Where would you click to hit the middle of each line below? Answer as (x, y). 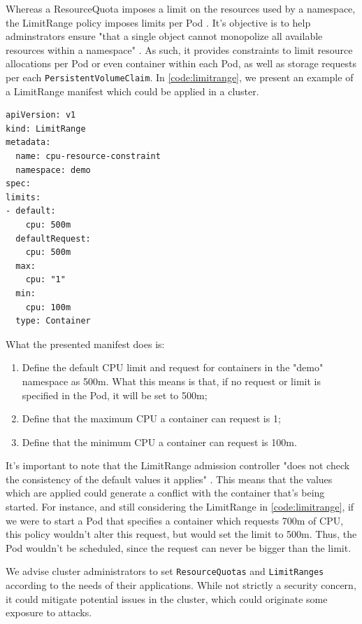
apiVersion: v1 (41, 115)
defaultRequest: (53, 238)
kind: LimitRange (46, 129)
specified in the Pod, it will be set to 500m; (115, 395)
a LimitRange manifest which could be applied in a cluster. (132, 91)
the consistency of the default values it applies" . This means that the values (169, 479)
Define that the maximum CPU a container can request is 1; (151, 418)
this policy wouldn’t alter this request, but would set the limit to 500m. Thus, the (181, 534)
